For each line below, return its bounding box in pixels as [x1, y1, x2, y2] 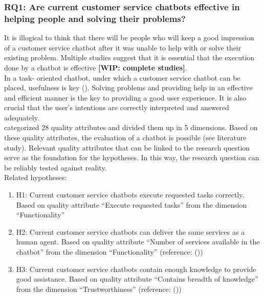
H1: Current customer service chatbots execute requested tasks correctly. [16, 189, 245, 200]
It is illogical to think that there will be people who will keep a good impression [4, 32, 254, 43]
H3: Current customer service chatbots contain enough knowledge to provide [16, 263, 256, 274]
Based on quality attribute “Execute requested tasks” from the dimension [16, 199, 247, 210]
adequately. [4, 112, 39, 122]
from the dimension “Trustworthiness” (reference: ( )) [16, 283, 182, 294]
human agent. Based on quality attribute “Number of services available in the [16, 236, 260, 247]
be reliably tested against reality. [4, 162, 107, 172]
